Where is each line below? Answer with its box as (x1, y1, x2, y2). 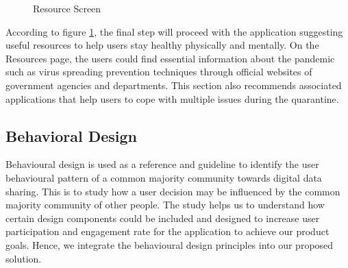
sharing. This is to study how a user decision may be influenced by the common (5, 184, 340, 198)
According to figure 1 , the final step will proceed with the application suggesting (5, 24, 343, 38)
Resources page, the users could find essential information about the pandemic (5, 51, 335, 65)
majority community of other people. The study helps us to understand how (5, 197, 325, 212)
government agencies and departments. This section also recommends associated (5, 77, 342, 92)
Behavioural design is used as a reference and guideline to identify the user (5, 157, 319, 171)
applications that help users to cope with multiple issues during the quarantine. (5, 91, 339, 106)
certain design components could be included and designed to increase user (5, 210, 320, 225)
